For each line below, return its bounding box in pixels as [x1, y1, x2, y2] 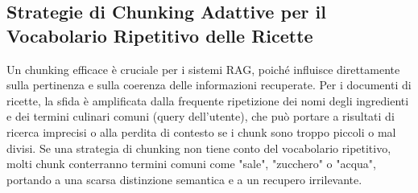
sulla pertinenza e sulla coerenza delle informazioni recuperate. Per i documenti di [6, 76, 412, 93]
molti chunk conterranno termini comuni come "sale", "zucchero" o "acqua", [6, 155, 377, 172]
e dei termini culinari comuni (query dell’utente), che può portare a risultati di [6, 108, 395, 125]
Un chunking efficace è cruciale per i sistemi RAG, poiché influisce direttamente [6, 60, 400, 77]
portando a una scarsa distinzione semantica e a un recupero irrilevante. [6, 170, 362, 187]
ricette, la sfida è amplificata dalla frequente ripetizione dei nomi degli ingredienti [6, 92, 409, 109]
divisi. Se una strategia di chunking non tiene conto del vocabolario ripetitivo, [6, 139, 391, 156]
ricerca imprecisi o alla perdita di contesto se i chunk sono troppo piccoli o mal [6, 123, 396, 140]
